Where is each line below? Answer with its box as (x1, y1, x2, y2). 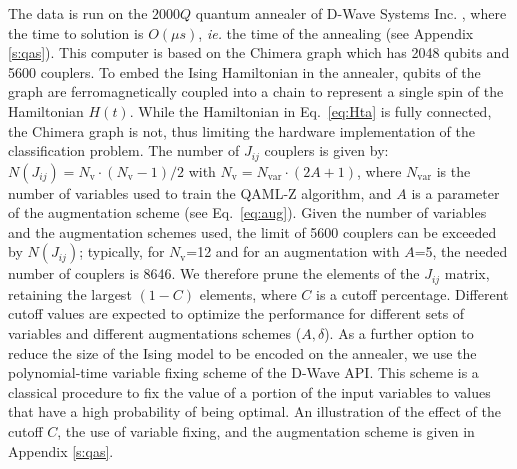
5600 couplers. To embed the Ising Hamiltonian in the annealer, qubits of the (8, 61, 481, 82)
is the (436, 160, 471, 181)
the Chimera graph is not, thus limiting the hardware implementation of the (8, 120, 475, 141)
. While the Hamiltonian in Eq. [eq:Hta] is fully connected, (129, 100, 492, 121)
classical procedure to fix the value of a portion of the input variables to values (8, 381, 491, 402)
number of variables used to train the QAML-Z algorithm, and (8, 182, 392, 203)
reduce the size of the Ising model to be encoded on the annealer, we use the (8, 342, 477, 363)
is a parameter (411, 182, 500, 203)
